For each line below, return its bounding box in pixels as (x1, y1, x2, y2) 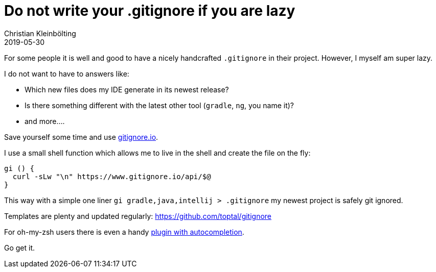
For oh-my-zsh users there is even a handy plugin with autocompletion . (4, 227, 244, 236)
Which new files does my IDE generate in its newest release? (25, 85, 229, 94)
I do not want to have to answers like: (4, 69, 129, 78)
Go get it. (4, 243, 35, 252)
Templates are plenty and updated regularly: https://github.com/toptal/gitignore (4, 211, 272, 220)
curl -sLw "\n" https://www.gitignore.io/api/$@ (12, 172, 211, 181)
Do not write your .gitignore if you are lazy (4, 2, 295, 19)
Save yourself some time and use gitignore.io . (4, 132, 158, 141)
